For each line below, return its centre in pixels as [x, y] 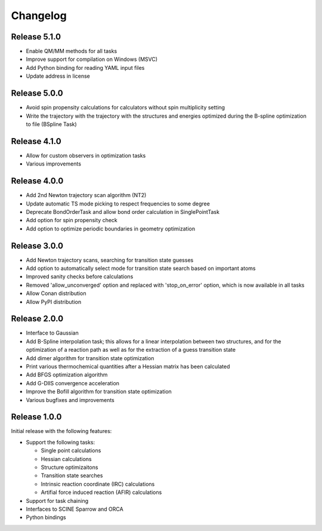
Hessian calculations [66, 459]
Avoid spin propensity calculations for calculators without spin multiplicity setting [126, 108]
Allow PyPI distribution [54, 302]
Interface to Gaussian [52, 333]
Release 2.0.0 [37, 319]
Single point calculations [71, 450]
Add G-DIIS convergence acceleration [72, 383]
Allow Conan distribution [56, 293]
